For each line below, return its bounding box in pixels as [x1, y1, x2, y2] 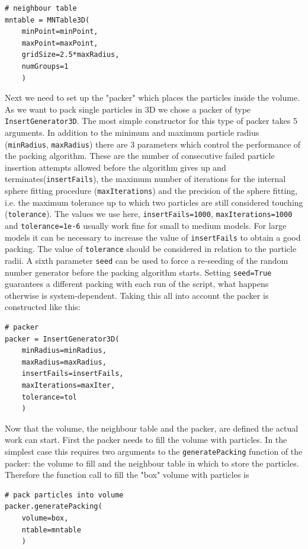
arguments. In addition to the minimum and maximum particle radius [5, 126, 259, 138]
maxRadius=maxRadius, [21, 358, 107, 366]
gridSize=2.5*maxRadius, [21, 50, 120, 59]
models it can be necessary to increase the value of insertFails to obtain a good [5, 231, 301, 243]
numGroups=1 [21, 62, 69, 71]
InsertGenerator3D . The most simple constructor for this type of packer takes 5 [5, 114, 297, 127]
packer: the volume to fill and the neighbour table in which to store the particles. [5, 457, 299, 469]
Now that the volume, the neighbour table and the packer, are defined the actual [5, 422, 299, 434]
